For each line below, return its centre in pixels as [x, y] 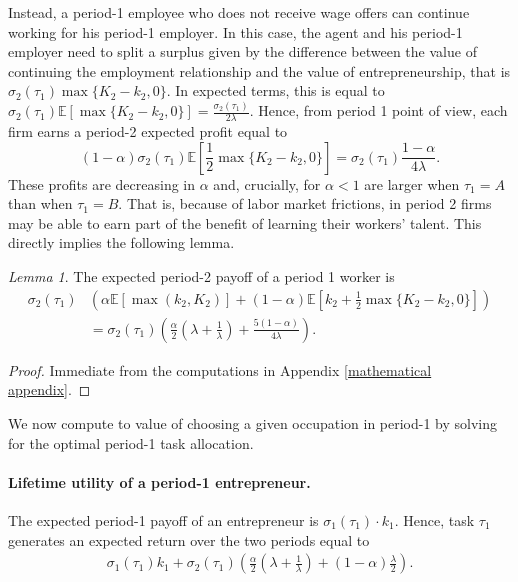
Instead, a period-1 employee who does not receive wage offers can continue [239, 12]
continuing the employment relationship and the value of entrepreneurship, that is [259, 70]
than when [40, 203]
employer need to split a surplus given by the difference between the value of [242, 51]
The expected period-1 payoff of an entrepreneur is [163, 519]
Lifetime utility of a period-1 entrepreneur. [159, 481]
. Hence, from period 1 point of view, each [378, 110]
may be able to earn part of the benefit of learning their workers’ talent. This [245, 222]
